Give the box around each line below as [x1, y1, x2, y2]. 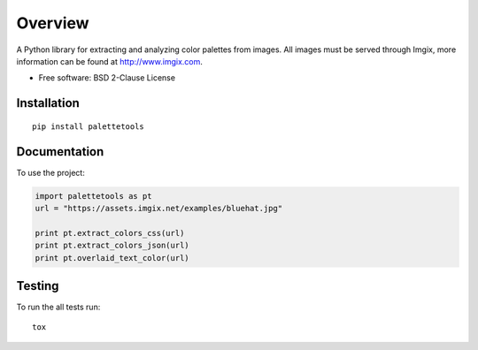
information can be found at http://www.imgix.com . [16, 56, 204, 66]
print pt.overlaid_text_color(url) [35, 253, 189, 262]
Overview [16, 13, 89, 33]
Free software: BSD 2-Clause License [38, 72, 176, 83]
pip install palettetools [32, 121, 145, 132]
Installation [16, 95, 80, 110]
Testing [16, 278, 59, 293]
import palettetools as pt [35, 191, 152, 201]
